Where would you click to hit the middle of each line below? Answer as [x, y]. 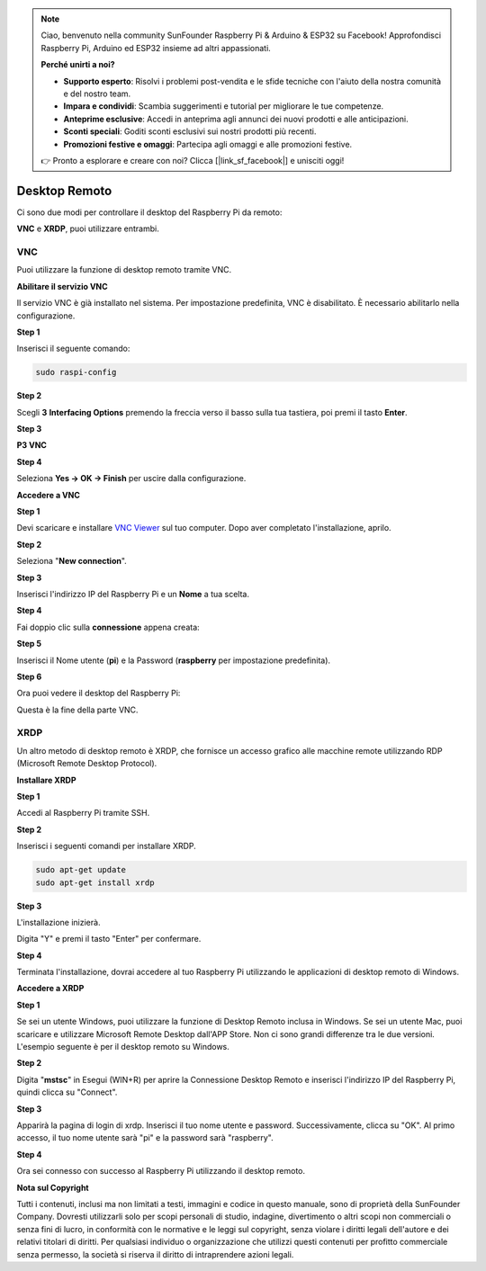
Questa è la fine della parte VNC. [77, 710]
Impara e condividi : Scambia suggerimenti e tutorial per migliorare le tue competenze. [224, 106]
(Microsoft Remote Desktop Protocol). [87, 764]
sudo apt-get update [81, 870]
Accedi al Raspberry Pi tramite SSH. [83, 813]
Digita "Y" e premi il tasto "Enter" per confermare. [109, 939]
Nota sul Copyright [53, 1187]
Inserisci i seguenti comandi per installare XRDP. [107, 846]
